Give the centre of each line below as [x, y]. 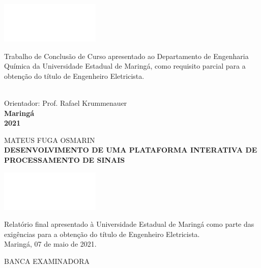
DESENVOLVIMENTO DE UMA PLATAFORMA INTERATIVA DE [131, 150]
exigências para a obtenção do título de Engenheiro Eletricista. [102, 234]
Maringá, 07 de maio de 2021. [50, 244]
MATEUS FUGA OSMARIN [50, 140]
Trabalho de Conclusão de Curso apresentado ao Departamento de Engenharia [126, 56]
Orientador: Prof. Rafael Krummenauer [66, 102]
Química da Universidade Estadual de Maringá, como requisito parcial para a [125, 66]
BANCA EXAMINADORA [47, 261]
